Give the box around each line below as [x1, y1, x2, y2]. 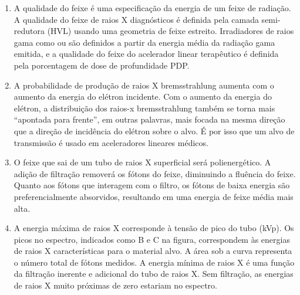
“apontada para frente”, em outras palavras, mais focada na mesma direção [14, 113, 285, 126]
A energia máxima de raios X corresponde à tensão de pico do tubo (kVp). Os [14, 222, 294, 234]
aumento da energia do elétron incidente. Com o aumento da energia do [14, 90, 272, 103]
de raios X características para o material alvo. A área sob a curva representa [14, 245, 292, 257]
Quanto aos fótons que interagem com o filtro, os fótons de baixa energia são [14, 179, 290, 191]
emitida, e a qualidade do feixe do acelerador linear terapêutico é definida [14, 48, 279, 60]
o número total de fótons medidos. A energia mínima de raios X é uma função [14, 256, 295, 268]
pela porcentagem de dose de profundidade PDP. [14, 59, 190, 71]
